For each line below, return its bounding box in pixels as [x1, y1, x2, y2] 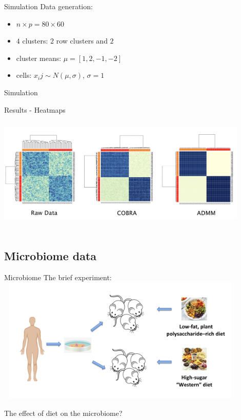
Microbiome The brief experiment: [4, 271, 112, 282]
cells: [16, 70, 32, 80]
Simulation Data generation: [4, 1, 93, 11]
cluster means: [16, 52, 62, 63]
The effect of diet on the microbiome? [4, 407, 123, 418]
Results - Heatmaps [4, 104, 66, 115]
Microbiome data [4, 247, 97, 263]
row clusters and [56, 35, 108, 46]
